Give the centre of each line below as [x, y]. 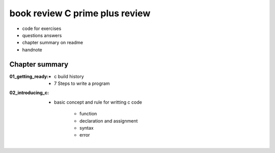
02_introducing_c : [29, 93]
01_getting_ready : [29, 76]
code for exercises [42, 28]
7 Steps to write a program [82, 83]
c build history [69, 76]
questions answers [42, 35]
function [88, 114]
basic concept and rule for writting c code [98, 102]
